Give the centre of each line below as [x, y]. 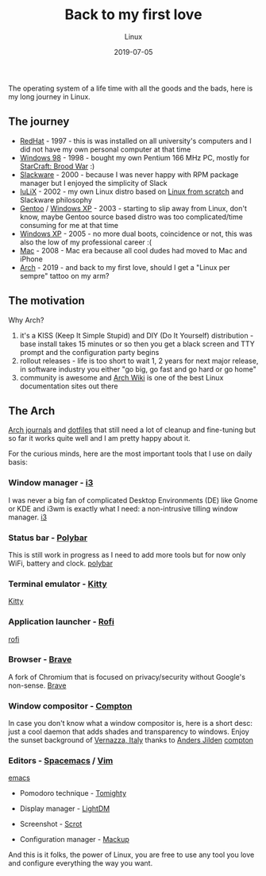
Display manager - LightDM [65, 808]
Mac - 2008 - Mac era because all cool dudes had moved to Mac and [133, 250]
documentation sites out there [69, 386]
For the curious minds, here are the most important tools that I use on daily [130, 453]
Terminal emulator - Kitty [58, 584]
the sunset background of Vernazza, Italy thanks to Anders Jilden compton [131, 740]
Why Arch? [26, 320]
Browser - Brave [40, 659]
